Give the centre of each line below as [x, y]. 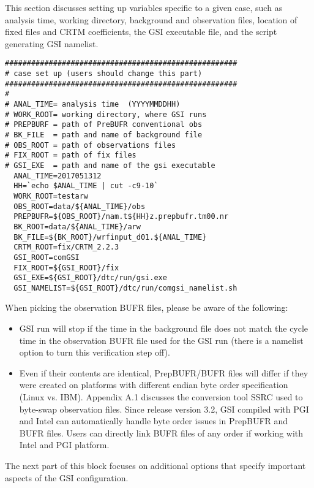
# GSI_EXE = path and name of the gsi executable [110, 165]
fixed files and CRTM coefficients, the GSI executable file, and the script [141, 32]
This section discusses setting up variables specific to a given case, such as [144, 7]
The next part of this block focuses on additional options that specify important [155, 465]
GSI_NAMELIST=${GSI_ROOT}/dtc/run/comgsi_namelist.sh [125, 288]
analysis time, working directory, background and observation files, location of [151, 19]
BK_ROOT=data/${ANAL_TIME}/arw [77, 227]
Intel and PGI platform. [64, 445]
